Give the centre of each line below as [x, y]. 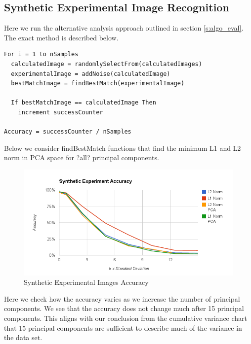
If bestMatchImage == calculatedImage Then [84, 103]
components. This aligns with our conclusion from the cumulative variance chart [126, 318]
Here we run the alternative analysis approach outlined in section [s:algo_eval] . [124, 28]
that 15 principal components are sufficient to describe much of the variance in [123, 327]
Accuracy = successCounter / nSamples [68, 132]
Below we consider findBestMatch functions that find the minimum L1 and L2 [123, 148]
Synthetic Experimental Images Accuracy [86, 282]
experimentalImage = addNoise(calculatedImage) [91, 74]
